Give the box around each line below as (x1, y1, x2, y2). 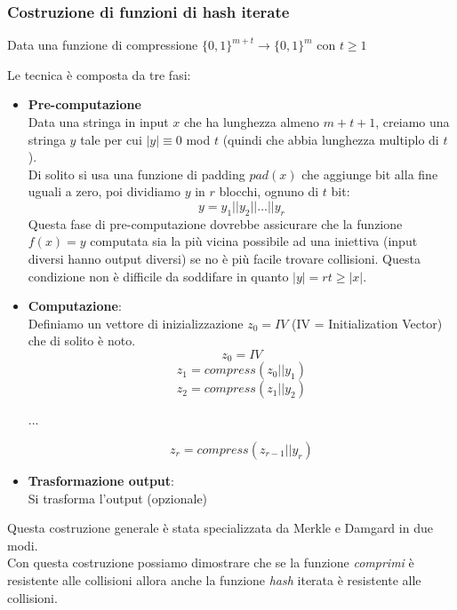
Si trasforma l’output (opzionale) (28, 488, 208, 507)
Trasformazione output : (28, 471, 174, 489)
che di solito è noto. (28, 331, 136, 350)
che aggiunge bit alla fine (301, 164, 438, 183)
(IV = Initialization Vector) (292, 313, 443, 332)
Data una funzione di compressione (7, 36, 198, 54)
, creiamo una (375, 113, 450, 131)
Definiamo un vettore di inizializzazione (28, 313, 244, 332)
